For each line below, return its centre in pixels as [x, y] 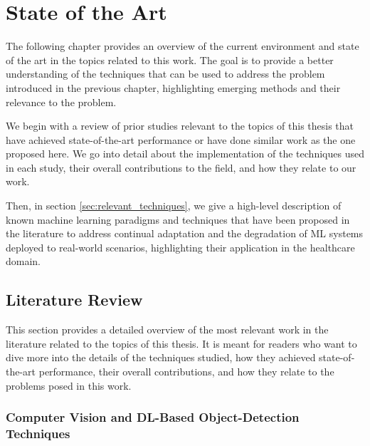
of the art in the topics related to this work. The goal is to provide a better [170, 59]
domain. [23, 261]
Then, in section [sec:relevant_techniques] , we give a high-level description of [174, 206]
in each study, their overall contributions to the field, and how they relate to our [181, 167]
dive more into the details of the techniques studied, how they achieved [161, 357]
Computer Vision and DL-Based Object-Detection [153, 417]
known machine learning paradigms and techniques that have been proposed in [178, 219]
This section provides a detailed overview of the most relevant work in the [167, 330]
